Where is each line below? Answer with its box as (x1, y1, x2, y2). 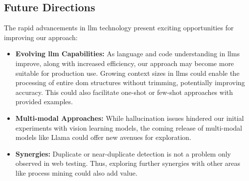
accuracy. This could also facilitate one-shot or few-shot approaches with (15, 87, 233, 97)
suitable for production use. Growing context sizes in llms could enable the (15, 68, 240, 78)
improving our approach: (4, 32, 78, 42)
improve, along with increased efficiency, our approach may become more (15, 58, 234, 68)
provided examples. (15, 96, 73, 107)
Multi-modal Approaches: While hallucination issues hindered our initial (15, 113, 244, 123)
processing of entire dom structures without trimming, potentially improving (15, 77, 245, 88)
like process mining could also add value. (15, 167, 137, 178)
